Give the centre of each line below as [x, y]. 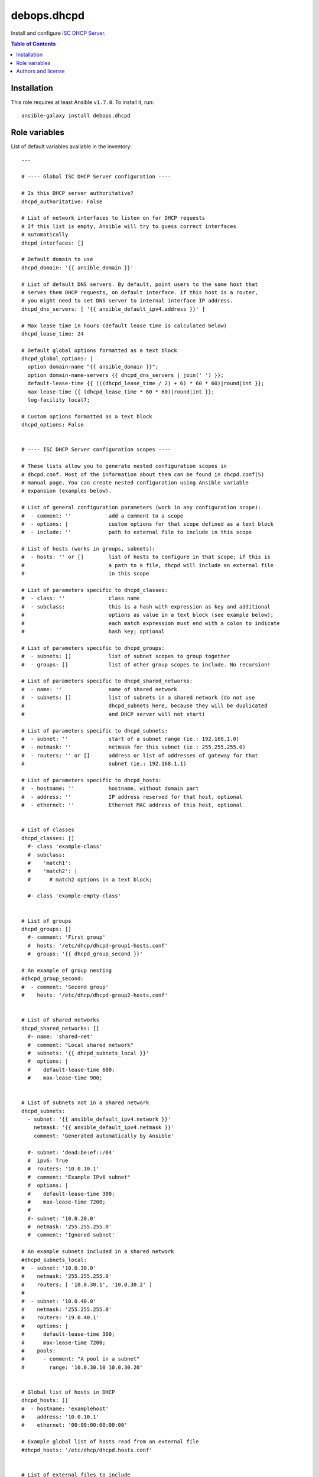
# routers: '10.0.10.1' [64, 1169]
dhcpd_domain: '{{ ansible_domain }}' [78, 268]
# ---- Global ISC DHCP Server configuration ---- [96, 177]
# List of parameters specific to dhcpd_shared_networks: [107, 681]
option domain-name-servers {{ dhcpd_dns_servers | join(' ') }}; [126, 375]
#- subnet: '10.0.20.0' [62, 1218]
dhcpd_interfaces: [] [53, 243]
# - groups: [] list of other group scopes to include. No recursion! [146, 664]
